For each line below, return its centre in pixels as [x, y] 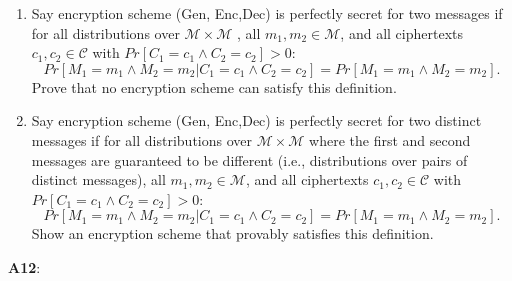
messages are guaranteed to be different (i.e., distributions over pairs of [249, 159]
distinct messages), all [98, 179]
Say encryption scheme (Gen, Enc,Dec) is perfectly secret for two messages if [267, 13]
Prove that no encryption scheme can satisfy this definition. [214, 86]
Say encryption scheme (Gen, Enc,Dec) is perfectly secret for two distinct [256, 120]
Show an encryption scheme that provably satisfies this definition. [232, 233]
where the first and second [390, 139]
